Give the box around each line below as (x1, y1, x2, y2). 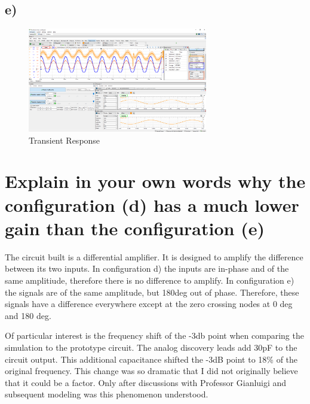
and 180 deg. (5, 309, 51, 321)
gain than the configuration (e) (5, 215, 265, 240)
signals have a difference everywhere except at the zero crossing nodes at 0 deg (5, 297, 293, 310)
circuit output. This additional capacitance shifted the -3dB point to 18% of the (5, 353, 298, 365)
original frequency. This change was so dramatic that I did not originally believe (5, 364, 298, 377)
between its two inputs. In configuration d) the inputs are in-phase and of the (5, 262, 289, 275)
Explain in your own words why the (5, 169, 306, 193)
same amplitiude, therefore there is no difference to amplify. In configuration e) (5, 274, 294, 286)
